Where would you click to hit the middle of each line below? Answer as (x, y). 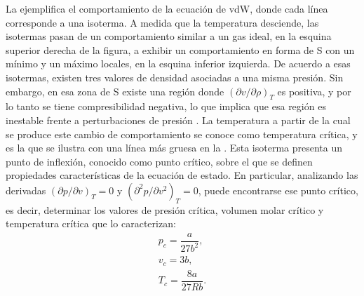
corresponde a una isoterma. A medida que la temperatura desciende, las (162, 22)
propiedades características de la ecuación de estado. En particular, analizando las (182, 175)
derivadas (26, 190)
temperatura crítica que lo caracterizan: (91, 223)
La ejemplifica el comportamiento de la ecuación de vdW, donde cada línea (167, 8)
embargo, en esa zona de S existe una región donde (115, 91)
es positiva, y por (314, 91)
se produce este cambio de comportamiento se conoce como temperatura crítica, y (182, 134)
